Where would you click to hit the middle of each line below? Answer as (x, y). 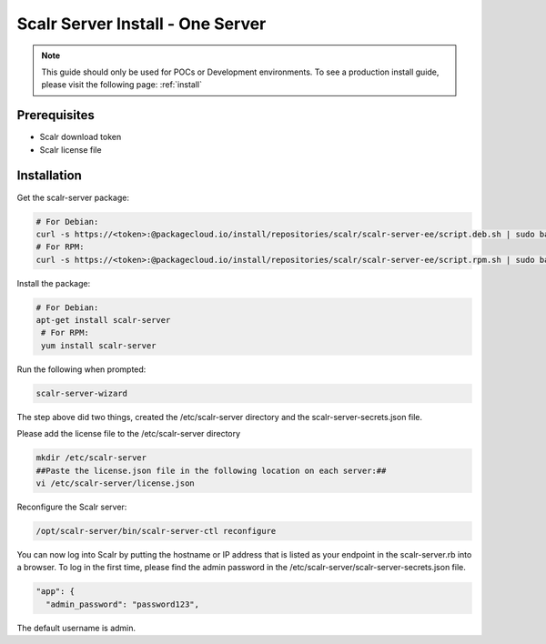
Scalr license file (71, 149)
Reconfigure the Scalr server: (72, 507)
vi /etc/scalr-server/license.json (115, 483)
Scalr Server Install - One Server (142, 24)
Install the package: (54, 283)
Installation (49, 176)
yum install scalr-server (99, 345)
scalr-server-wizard (81, 393)
